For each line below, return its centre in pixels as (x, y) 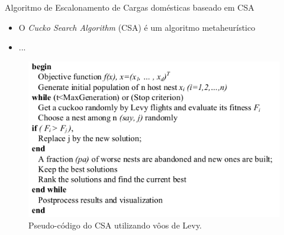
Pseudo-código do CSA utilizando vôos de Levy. (115, 225)
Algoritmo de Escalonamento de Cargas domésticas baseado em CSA (130, 7)
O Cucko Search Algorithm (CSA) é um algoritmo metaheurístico (137, 27)
